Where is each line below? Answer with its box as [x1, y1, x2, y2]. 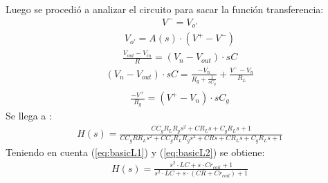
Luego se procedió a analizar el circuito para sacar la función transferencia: [6, 2, 324, 16]
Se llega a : [6, 108, 52, 123]
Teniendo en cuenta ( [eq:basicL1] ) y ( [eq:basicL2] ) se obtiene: [6, 144, 265, 159]
